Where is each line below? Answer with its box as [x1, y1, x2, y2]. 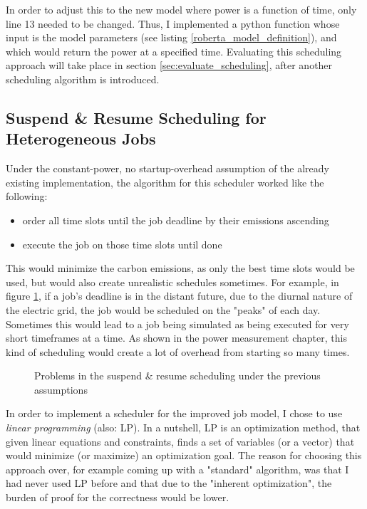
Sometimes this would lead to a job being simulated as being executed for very [6, 316, 349, 331]
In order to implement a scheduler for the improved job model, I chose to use [6, 406, 343, 421]
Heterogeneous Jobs [6, 127, 156, 149]
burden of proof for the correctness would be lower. [6, 490, 229, 505]
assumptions [34, 382, 88, 397]
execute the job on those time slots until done [22, 236, 222, 251]
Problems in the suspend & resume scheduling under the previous [34, 368, 321, 383]
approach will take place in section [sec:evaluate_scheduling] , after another [6, 58, 333, 73]
